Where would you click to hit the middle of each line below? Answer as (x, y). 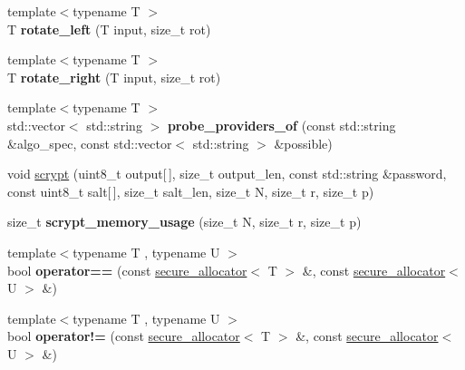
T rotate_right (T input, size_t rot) (114, 77)
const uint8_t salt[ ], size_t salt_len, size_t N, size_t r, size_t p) (191, 191)
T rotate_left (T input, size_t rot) (109, 29)
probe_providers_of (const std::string (281, 125)
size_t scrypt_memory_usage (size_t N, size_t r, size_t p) (184, 222)
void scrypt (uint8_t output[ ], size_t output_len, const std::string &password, (227, 174)
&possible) (303, 143)
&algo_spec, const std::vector (90, 143)
